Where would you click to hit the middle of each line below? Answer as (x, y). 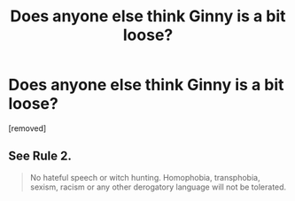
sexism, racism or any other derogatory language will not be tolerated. (158, 187)
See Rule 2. (40, 156)
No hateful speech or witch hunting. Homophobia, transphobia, (145, 177)
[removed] (27, 128)
